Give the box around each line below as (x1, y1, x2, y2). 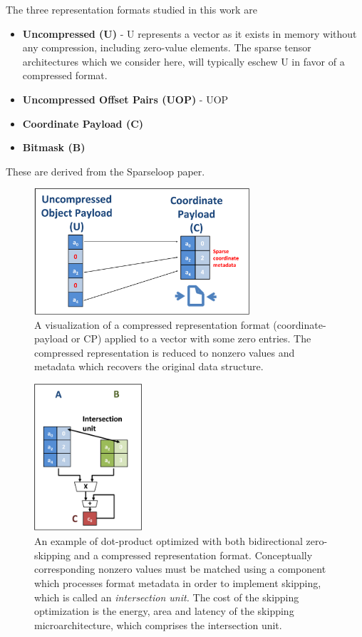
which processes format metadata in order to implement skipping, (34, 575, 321, 590)
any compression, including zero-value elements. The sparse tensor (22, 40, 311, 55)
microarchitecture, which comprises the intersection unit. (34, 617, 282, 632)
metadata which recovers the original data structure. (34, 359, 264, 374)
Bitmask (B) (22, 140, 86, 155)
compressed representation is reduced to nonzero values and (34, 345, 295, 360)
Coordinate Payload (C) (22, 116, 144, 131)
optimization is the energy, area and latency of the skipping (34, 603, 294, 618)
